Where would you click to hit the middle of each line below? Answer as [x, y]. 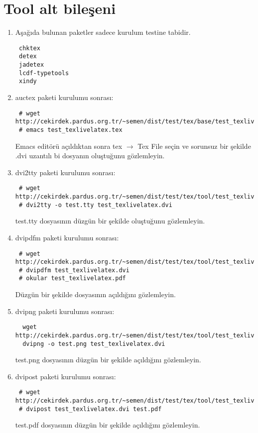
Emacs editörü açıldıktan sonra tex [69, 146]
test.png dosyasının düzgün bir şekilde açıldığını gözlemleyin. [108, 360]
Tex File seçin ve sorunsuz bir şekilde [194, 146]
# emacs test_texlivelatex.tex [70, 130]
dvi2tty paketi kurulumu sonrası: [65, 172]
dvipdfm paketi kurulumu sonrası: [67, 237]
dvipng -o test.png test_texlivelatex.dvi [94, 344]
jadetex [31, 65]
